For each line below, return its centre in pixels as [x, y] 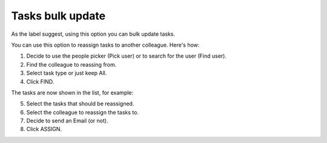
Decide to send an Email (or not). [67, 121]
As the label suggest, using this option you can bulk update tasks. [93, 34]
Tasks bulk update [58, 16]
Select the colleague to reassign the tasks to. [83, 112]
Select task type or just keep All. [67, 73]
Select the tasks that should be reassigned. [80, 104]
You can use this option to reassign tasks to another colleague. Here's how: [105, 45]
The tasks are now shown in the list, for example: [72, 92]
